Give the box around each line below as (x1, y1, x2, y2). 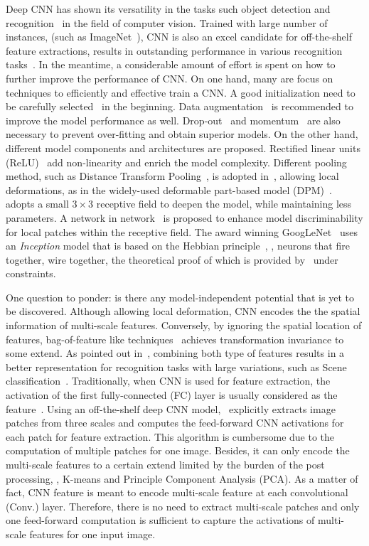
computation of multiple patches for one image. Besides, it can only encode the (6, 443, 350, 458)
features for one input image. (29, 526, 156, 541)
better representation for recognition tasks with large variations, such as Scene (6, 359, 347, 374)
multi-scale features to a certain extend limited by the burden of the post (6, 457, 325, 471)
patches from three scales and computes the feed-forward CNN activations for (6, 415, 344, 430)
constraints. (6, 266, 56, 281)
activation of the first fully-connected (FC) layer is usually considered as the (6, 387, 338, 402)
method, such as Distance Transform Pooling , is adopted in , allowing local (6, 168, 339, 183)
